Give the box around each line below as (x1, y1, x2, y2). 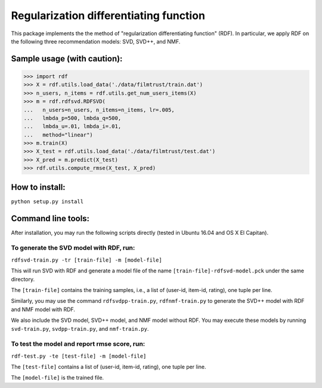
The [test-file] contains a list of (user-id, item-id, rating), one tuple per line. (11, 364, 206, 371)
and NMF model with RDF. (11, 306, 76, 313)
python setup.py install (11, 198, 83, 205)
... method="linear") (23, 131, 94, 138)
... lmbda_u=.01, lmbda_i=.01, (23, 123, 122, 130)
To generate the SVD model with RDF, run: (11, 244, 135, 252)
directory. (11, 275, 35, 283)
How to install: (11, 182, 66, 192)
